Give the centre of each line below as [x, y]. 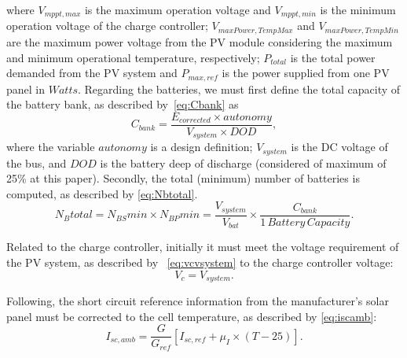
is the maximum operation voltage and [178, 9]
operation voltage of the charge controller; [107, 26]
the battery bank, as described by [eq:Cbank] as [123, 104]
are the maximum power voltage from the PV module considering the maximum [200, 41]
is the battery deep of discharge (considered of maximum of [243, 162]
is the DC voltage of [339, 147]
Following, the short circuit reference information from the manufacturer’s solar [198, 301]
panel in [26, 89]
